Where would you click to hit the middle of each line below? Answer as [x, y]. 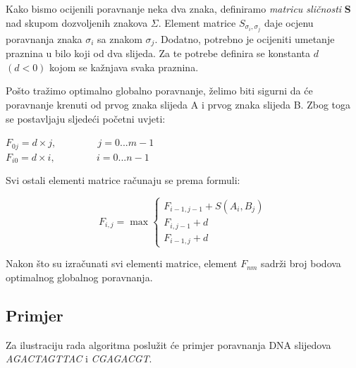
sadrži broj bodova [301, 263]
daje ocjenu [289, 22]
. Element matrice [197, 22]
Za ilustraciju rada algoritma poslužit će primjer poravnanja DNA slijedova [168, 344]
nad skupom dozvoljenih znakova [77, 22]
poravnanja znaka [44, 38]
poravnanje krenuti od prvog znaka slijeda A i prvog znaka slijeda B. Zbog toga [178, 104]
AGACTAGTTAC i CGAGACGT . [79, 358]
